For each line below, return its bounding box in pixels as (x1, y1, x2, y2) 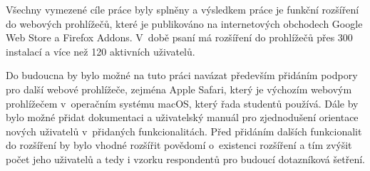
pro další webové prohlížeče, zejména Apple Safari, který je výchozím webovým (6, 81, 352, 96)
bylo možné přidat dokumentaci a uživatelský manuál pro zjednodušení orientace (6, 110, 359, 125)
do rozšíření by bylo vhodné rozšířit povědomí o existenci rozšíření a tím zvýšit (6, 138, 352, 152)
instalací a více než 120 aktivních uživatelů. (6, 43, 195, 58)
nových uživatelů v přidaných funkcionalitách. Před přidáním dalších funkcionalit (6, 123, 362, 138)
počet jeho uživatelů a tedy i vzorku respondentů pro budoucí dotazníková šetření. (6, 151, 365, 166)
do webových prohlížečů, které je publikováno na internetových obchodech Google (6, 16, 363, 31)
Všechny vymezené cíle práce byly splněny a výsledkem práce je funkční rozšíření (6, 2, 359, 16)
